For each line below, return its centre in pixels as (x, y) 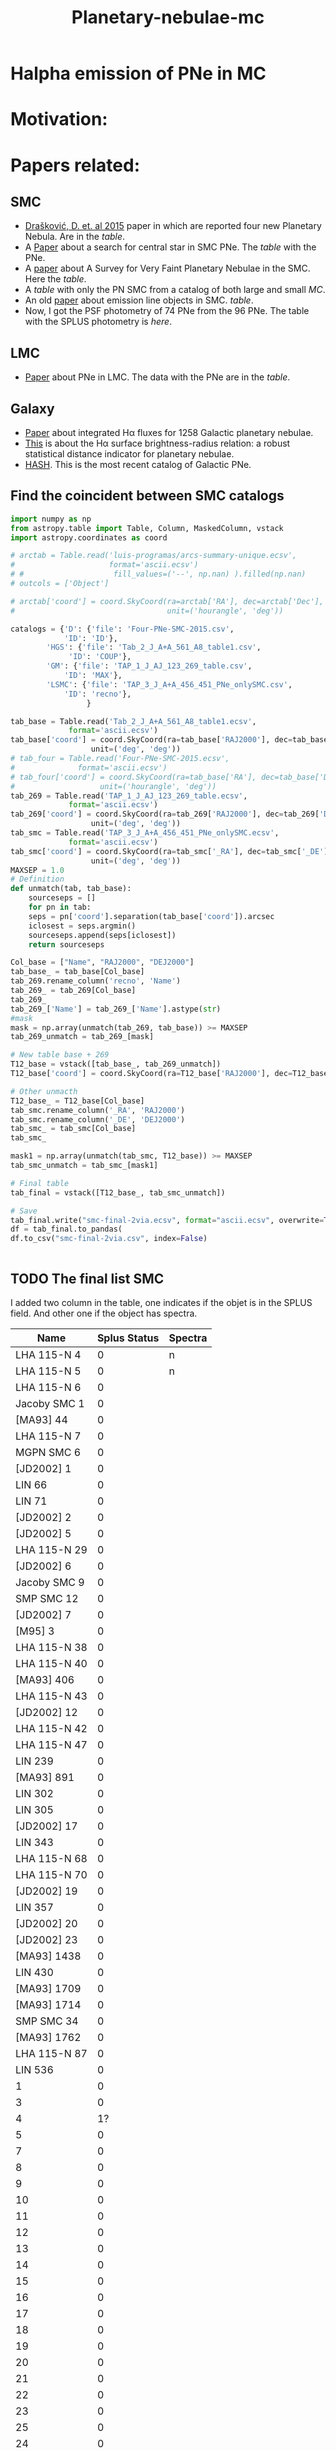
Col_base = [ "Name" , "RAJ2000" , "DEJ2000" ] (102, 962)
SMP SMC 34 (47, 2021)
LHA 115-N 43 (51, 1696)
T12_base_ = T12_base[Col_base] (77, 1101)
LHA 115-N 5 (48, 1371)
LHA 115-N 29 (51, 1549)
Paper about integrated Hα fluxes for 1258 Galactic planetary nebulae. (169, 432)
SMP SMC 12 (47, 1598)
